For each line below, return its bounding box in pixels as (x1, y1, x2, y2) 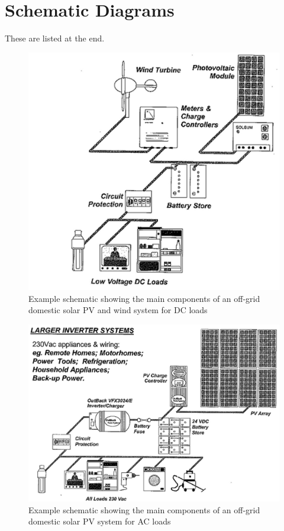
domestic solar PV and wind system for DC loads (28, 304, 208, 316)
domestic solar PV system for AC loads (28, 515, 171, 527)
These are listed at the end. (5, 32, 105, 44)
